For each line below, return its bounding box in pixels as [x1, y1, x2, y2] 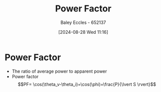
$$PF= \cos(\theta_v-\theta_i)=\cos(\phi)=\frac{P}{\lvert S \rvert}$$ [17, 81, 157, 87]
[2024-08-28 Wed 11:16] [58, 29, 108, 35]
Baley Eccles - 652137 [60, 19, 106, 25]
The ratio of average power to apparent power [11, 68, 107, 74]
